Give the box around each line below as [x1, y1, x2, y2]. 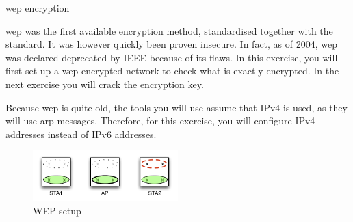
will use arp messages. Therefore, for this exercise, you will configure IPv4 [5, 113, 315, 128]
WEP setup [33, 204, 81, 218]
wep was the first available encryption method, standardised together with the [5, 23, 333, 38]
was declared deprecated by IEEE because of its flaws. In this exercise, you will [5, 50, 338, 64]
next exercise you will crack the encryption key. [5, 77, 204, 91]
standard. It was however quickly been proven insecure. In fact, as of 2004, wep [5, 37, 337, 51]
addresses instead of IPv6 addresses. [5, 126, 157, 141]
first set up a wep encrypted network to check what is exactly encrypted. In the [5, 64, 339, 78]
